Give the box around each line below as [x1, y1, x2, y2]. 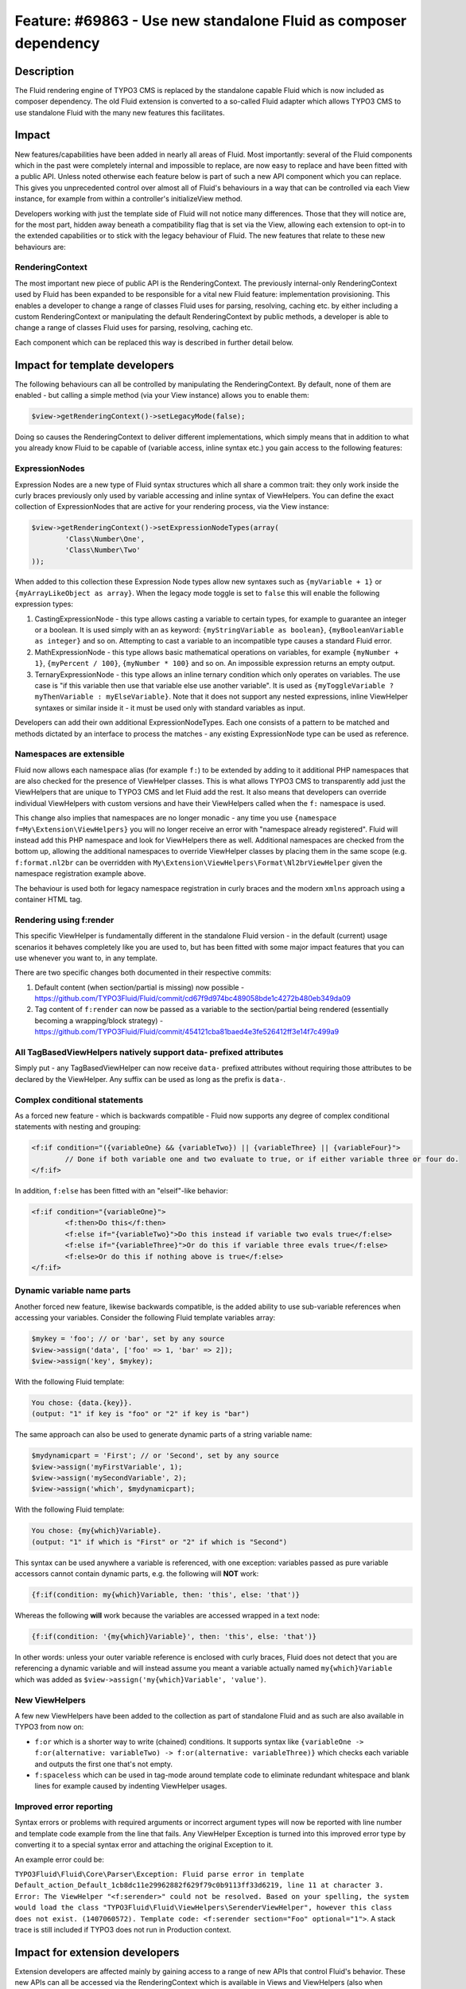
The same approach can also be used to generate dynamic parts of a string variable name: [14, 1430, 313, 1439]
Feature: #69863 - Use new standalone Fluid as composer [14, 12, 407, 29]
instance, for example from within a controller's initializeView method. [14, 194, 243, 204]
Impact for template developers [14, 358, 174, 372]
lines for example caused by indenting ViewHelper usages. [34, 1781, 227, 1791]
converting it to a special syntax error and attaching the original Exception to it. [14, 1840, 274, 1850]
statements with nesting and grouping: [14, 1122, 141, 1131]
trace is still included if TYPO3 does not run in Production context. [14, 1925, 232, 1934]
